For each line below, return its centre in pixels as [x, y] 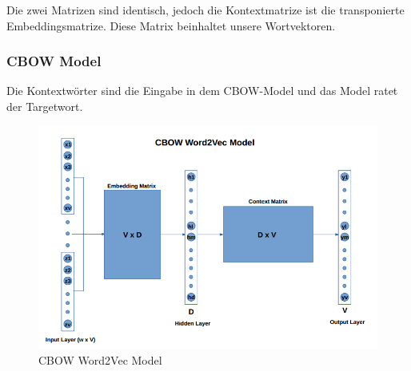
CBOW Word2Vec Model [100, 359]
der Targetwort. [45, 106]
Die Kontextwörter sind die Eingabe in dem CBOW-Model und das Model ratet [202, 91]
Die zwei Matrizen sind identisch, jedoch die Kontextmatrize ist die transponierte [205, 10]
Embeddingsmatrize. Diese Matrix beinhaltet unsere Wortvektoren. [171, 25]
